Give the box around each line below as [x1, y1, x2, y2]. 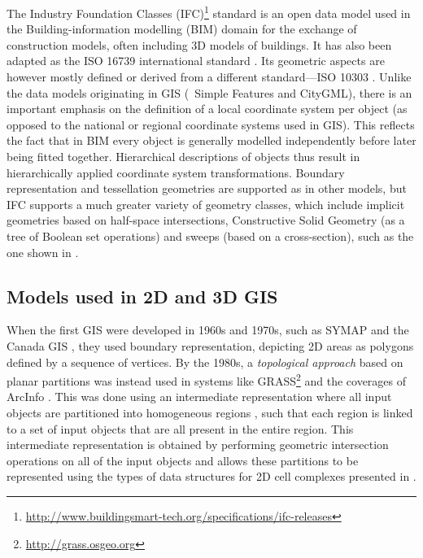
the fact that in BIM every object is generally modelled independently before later [7, 132, 416, 149]
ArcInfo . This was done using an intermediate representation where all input [7, 388, 392, 405]
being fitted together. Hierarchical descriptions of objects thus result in [7, 148, 360, 164]
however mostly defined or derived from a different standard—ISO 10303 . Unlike [7, 68, 412, 85]
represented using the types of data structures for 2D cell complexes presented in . [7, 468, 416, 485]
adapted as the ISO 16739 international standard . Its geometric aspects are [7, 52, 385, 69]
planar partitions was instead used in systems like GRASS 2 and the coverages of [7, 370, 407, 389]
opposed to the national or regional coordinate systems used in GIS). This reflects [7, 116, 415, 133]
